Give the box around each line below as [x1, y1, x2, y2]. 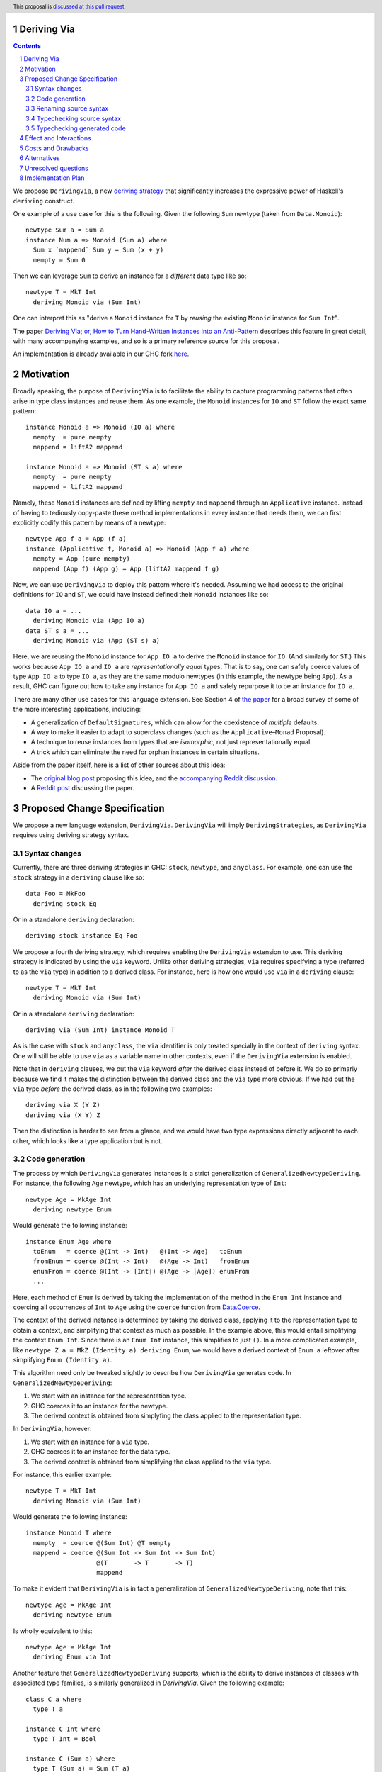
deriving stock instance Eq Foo [25, 932, 138, 940]
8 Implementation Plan [19, 174, 85, 182]
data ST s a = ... [25, 627, 90, 634]
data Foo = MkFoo [25, 890, 86, 898]
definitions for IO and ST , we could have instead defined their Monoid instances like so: [13, 590, 269, 599]
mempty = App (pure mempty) [33, 555, 131, 563]
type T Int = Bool [33, 1735, 97, 1743]
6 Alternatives [19, 154, 60, 162]
